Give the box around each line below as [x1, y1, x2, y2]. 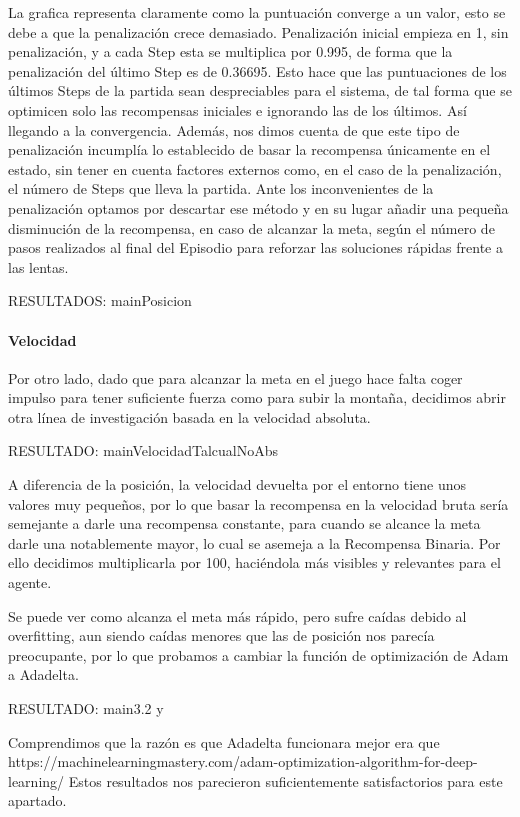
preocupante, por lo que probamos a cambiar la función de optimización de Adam [8, 644, 509, 665]
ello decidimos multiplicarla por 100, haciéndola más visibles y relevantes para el [8, 552, 501, 573]
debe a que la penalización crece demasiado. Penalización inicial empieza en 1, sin [8, 21, 509, 42]
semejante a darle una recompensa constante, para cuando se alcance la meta [8, 513, 481, 534]
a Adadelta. [8, 664, 79, 685]
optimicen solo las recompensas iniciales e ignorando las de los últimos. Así [8, 99, 467, 120]
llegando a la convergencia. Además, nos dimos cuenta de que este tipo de [8, 119, 460, 140]
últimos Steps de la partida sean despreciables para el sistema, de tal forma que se [8, 80, 512, 101]
